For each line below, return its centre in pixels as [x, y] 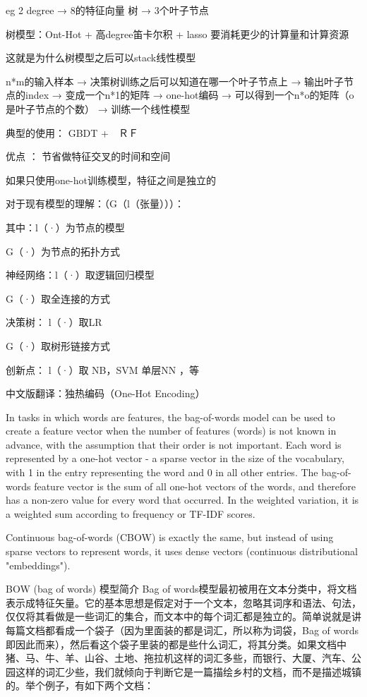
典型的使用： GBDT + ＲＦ [72, 132]
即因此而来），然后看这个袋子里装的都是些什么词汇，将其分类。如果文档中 [176, 644]
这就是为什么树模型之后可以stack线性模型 [101, 57]
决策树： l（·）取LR [54, 322]
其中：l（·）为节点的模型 [65, 227]
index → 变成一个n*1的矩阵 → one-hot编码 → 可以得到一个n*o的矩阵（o [189, 95]
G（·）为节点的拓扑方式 [63, 251]
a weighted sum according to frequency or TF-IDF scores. [131, 513]
